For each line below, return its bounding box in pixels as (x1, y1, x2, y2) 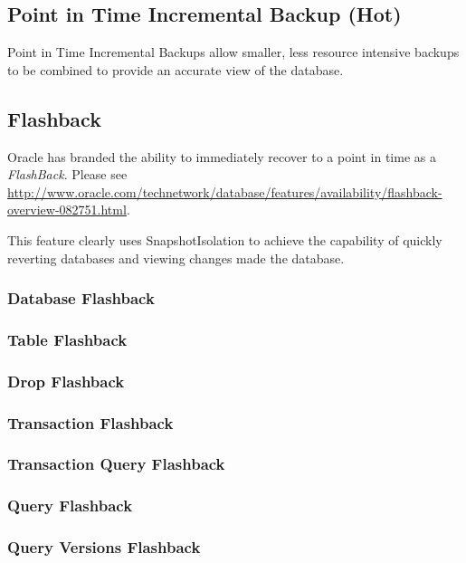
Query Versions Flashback (7, 536, 201, 558)
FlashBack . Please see (7, 165, 128, 184)
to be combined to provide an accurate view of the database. (7, 60, 344, 79)
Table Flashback (7, 328, 128, 350)
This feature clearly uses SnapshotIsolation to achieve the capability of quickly (7, 230, 442, 249)
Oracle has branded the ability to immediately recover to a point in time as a (7, 147, 436, 166)
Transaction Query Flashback (7, 453, 225, 475)
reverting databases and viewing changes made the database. (7, 248, 345, 267)
